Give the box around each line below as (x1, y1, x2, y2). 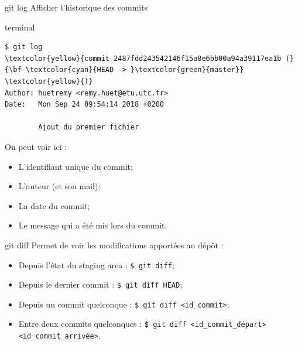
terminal (5, 21, 35, 33)
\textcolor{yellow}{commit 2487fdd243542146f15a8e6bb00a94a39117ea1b (5, 54, 282, 63)
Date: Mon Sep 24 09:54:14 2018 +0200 (5, 100, 165, 109)
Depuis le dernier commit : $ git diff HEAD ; (18, 278, 183, 291)
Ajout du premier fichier (38, 123, 139, 132)
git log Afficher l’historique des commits (5, 1, 148, 13)
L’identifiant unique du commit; (18, 160, 133, 172)
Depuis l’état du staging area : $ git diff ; (18, 258, 174, 271)
